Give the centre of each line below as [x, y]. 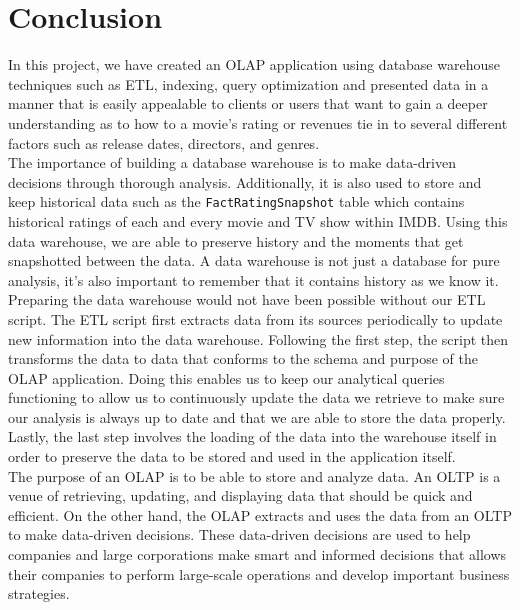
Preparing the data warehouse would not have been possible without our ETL [247, 299]
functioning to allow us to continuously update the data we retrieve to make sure [256, 397]
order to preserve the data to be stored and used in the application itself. [232, 456]
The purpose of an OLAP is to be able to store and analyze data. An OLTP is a [254, 475]
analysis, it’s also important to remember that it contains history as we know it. [253, 279]
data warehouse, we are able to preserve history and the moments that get [236, 240]
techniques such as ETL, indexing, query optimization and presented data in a [248, 83]
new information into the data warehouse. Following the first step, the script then [258, 338]
